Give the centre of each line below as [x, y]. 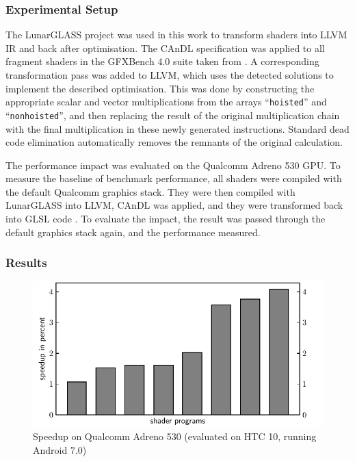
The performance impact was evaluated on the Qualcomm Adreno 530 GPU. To [173, 165]
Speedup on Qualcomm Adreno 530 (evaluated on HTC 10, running [175, 436]
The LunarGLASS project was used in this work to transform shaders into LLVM [176, 35]
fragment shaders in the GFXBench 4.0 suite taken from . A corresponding [162, 61]
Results [26, 262]
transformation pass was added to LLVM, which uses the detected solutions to [170, 75]
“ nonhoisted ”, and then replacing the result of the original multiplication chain [173, 115]
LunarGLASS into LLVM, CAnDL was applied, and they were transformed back [174, 205]
